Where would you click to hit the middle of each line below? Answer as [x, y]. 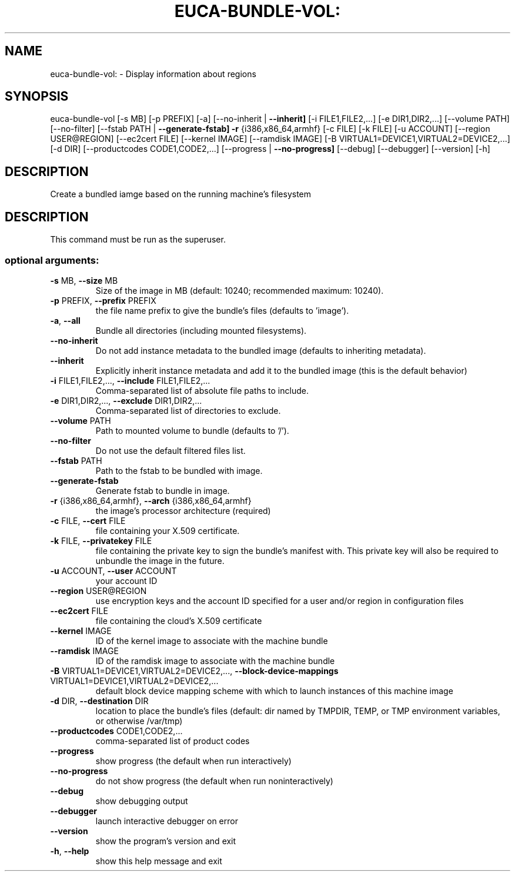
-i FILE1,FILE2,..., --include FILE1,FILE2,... [130, 380]
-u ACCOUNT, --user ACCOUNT [113, 570]
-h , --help [70, 851]
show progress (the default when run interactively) [193, 761]
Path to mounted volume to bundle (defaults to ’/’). [192, 430]
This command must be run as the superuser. [138, 240]
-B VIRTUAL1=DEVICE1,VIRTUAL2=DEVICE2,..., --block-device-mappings [194, 671]
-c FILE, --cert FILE [88, 520]
